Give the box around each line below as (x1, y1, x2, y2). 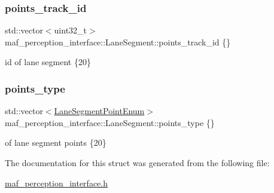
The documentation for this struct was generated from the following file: (5, 157, 270, 169)
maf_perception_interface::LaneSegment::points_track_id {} (5, 35, 231, 48)
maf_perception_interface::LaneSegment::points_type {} (5, 116, 215, 128)
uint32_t (54, 24, 87, 36)
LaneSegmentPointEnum (54, 105, 145, 117)
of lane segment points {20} (5, 136, 106, 149)
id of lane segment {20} (5, 56, 91, 68)
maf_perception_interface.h (5, 176, 108, 189)
